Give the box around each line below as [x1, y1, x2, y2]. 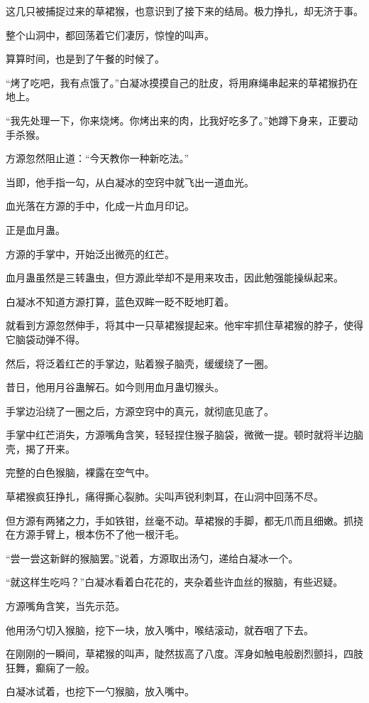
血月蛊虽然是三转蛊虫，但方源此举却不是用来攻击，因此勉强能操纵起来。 [6, 270, 343, 285]
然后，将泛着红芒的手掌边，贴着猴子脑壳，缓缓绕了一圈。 [6, 355, 274, 370]
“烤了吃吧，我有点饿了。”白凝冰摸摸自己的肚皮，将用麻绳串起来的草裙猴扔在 [6, 75, 358, 90]
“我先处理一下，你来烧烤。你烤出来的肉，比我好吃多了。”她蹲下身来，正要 [6, 112, 348, 127]
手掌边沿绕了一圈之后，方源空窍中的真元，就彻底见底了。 [6, 403, 274, 418]
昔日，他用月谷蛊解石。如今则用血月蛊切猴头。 [6, 380, 224, 395]
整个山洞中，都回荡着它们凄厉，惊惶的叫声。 [6, 27, 214, 42]
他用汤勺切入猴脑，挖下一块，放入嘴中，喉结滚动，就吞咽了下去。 [6, 622, 314, 637]
